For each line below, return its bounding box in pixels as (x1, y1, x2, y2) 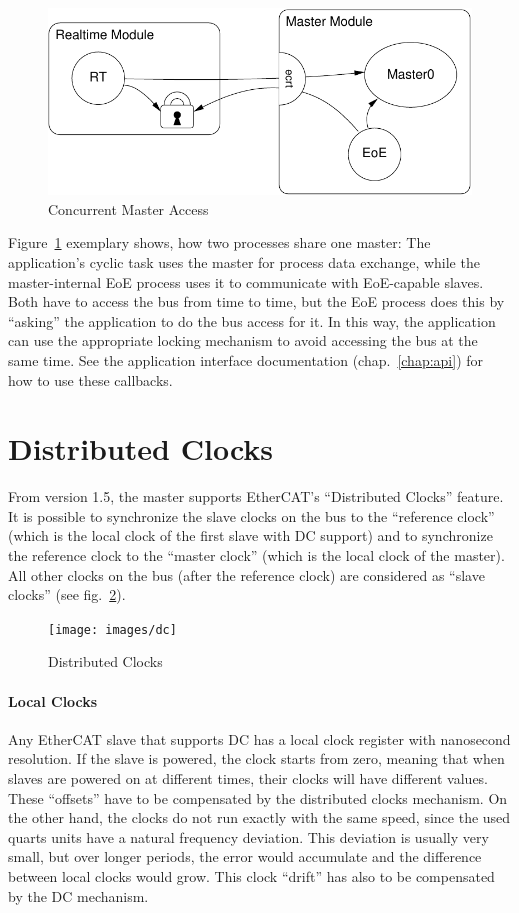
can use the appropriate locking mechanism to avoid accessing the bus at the (8, 330, 478, 351)
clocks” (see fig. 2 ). (8, 584, 126, 605)
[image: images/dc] (48, 622, 177, 637)
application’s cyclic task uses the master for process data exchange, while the (8, 251, 480, 272)
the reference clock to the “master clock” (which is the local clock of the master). (8, 545, 505, 566)
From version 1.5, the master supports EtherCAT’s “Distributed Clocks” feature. (8, 486, 504, 507)
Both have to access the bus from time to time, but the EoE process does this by (8, 291, 505, 312)
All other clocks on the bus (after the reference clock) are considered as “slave (8, 564, 485, 585)
